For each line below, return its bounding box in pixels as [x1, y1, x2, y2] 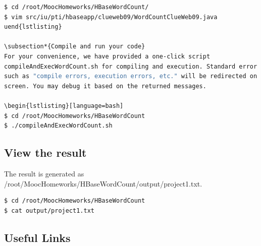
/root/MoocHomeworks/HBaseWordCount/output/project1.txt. [4, 178, 202, 189]
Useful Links [4, 229, 71, 245]
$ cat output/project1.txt [4, 207, 94, 214]
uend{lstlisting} [4, 23, 62, 31]
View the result [4, 145, 87, 160]
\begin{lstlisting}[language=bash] [4, 102, 124, 109]
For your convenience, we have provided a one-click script [4, 52, 211, 60]
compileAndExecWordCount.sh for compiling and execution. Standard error [4, 63, 257, 70]
